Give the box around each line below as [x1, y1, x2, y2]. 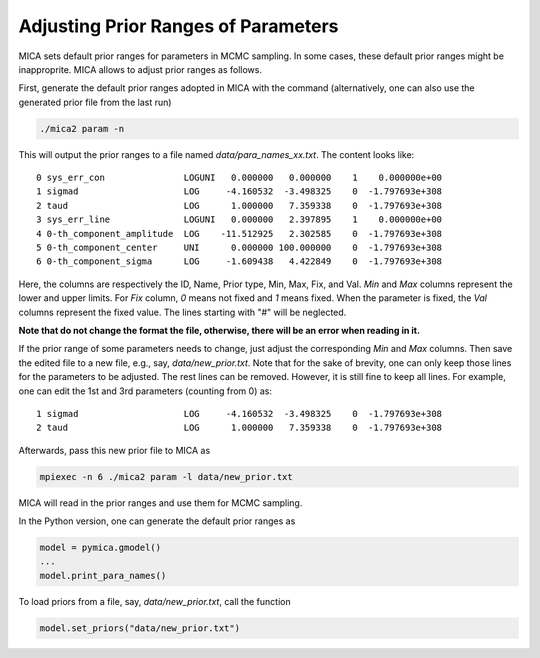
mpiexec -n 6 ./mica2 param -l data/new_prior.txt [39, 471, 294, 482]
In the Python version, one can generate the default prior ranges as [18, 515, 296, 527]
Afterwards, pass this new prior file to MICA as [18, 444, 211, 456]
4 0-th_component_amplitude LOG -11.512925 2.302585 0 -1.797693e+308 [36, 228, 443, 239]
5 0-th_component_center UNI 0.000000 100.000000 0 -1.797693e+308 [36, 242, 443, 254]
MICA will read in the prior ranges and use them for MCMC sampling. [18, 496, 303, 509]
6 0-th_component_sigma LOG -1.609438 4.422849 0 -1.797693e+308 [36, 256, 443, 267]
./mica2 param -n [39, 123, 125, 134]
